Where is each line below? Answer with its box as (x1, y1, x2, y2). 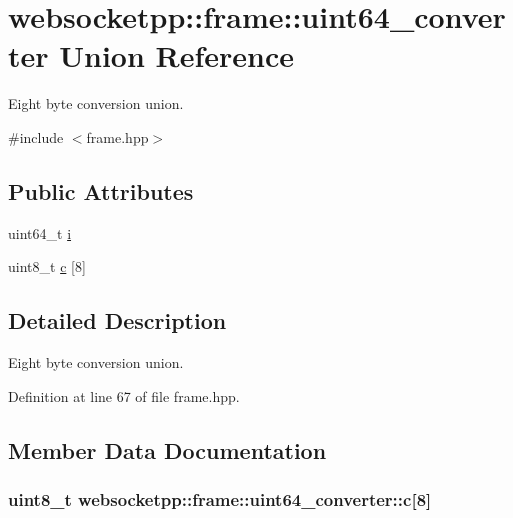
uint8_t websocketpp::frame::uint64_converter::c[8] (8, 486, 432, 511)
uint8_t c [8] (8, 256, 86, 277)
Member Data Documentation (8, 434, 327, 465)
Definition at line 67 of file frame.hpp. (8, 385, 240, 406)
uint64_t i (8, 222, 72, 243)
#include (8, 126, 64, 147)
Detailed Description (8, 305, 227, 336)
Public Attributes (8, 175, 194, 206)
